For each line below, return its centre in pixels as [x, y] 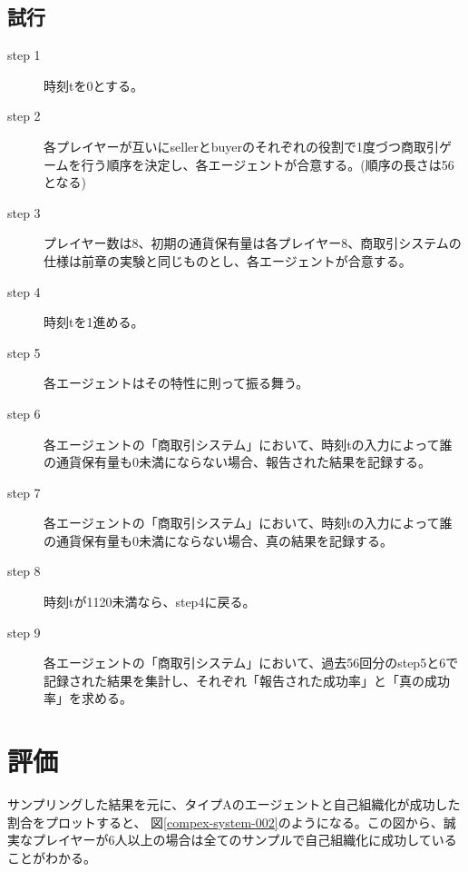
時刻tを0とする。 [94, 85]
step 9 [24, 632]
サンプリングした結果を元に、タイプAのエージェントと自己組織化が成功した [234, 804]
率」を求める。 [88, 698]
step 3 [24, 212]
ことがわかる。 [52, 857]
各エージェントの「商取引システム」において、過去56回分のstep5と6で [251, 663]
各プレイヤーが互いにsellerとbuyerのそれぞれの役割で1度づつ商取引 [242, 146]
